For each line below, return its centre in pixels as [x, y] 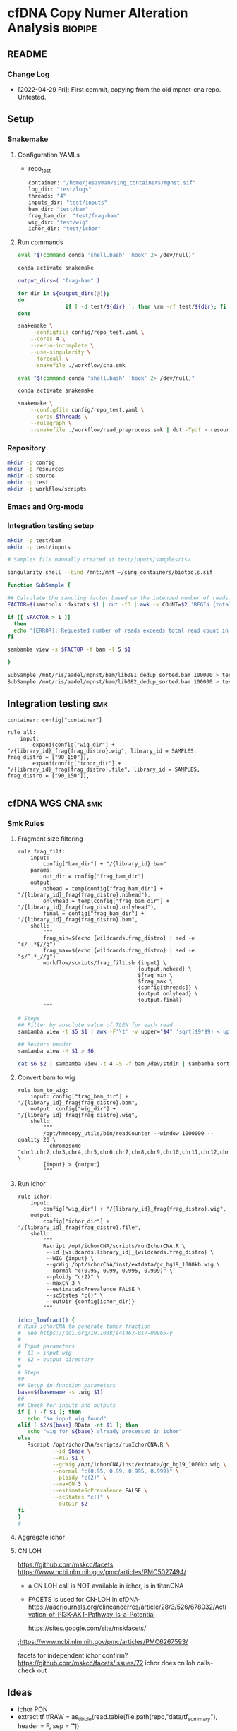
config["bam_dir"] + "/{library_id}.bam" [105, 864]
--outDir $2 [70, 1504]
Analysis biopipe [52, 28]
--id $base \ [72, 1451]
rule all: [22, 732]
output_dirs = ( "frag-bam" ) [59, 281]
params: [42, 870]
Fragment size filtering [50, 839]
